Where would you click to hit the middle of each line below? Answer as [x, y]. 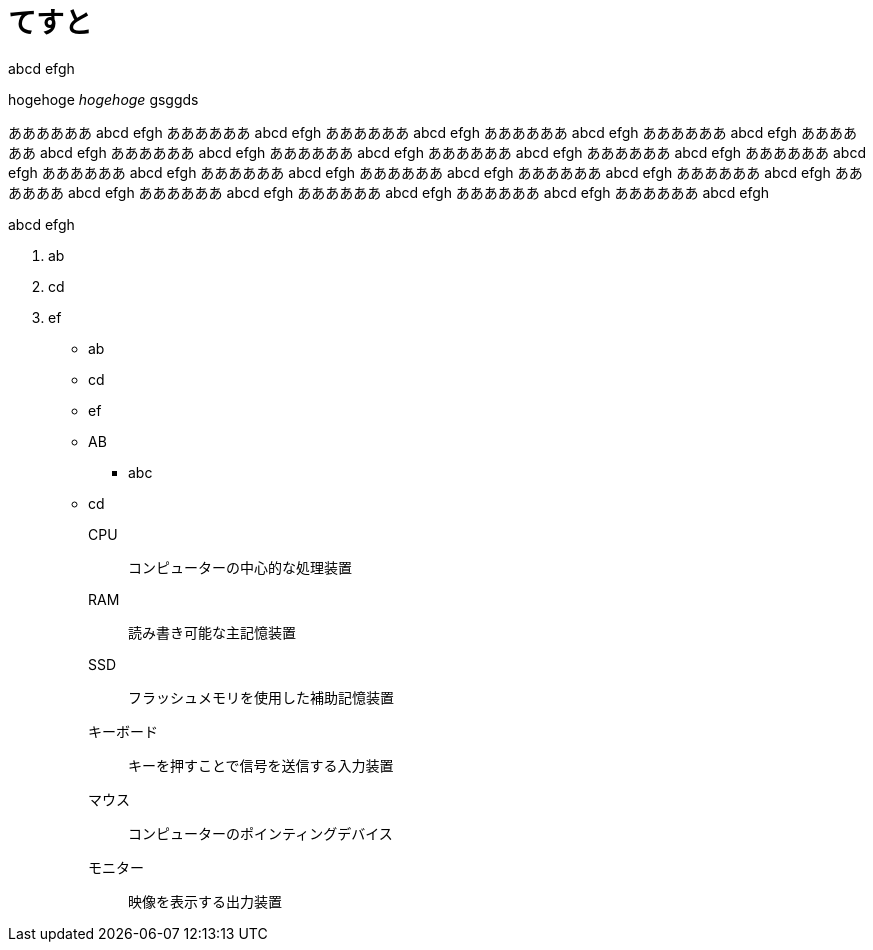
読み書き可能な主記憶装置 [212, 632]
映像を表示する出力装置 [205, 901]
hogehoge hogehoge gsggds [103, 99]
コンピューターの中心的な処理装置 [240, 567]
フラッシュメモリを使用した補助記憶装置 [261, 697]
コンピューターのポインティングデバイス [260, 833]
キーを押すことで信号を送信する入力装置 [261, 765]
